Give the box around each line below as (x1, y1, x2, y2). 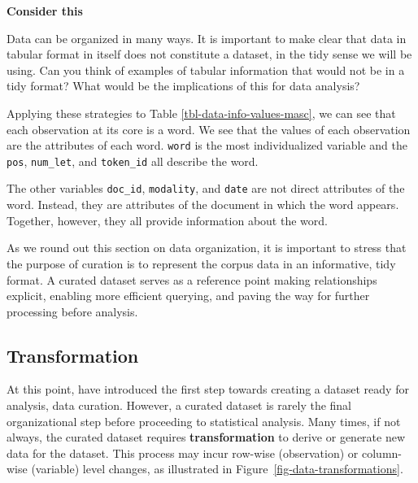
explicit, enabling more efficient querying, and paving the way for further (7, 287, 370, 304)
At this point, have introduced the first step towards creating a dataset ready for (7, 381, 409, 398)
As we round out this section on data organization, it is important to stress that (7, 239, 407, 256)
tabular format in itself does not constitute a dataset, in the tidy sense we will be (7, 46, 412, 63)
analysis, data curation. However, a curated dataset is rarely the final (7, 397, 352, 414)
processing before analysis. (7, 302, 138, 320)
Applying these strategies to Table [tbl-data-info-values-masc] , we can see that (7, 104, 396, 121)
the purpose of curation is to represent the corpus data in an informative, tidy (7, 255, 396, 272)
